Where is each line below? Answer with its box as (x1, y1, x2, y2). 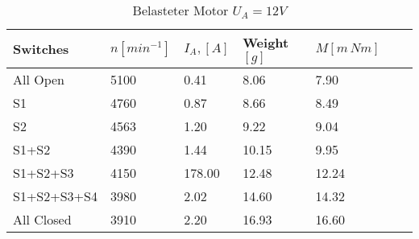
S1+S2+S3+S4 (13, 187, 97, 205)
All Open (13, 70, 65, 89)
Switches (13, 39, 69, 58)
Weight (243, 33, 289, 52)
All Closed (13, 210, 72, 229)
